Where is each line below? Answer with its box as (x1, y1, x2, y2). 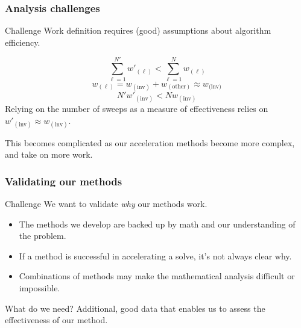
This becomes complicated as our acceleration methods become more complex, (5, 136, 295, 149)
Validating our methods (5, 173, 122, 188)
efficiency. (5, 36, 40, 48)
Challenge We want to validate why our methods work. (5, 197, 208, 210)
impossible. (19, 282, 60, 294)
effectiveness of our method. (5, 314, 108, 326)
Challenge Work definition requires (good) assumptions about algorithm (5, 24, 271, 37)
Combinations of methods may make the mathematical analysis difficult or (19, 270, 295, 282)
